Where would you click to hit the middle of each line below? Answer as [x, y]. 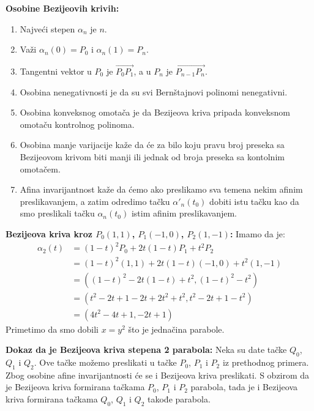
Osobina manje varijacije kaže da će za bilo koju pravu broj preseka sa [152, 145]
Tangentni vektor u [56, 71]
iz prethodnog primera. [266, 362]
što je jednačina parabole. [176, 329]
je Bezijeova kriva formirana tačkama [75, 387]
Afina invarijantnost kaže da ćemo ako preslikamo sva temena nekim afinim [161, 189]
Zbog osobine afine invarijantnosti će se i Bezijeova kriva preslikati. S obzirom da [158, 375]
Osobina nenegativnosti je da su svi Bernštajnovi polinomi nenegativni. [154, 91]
